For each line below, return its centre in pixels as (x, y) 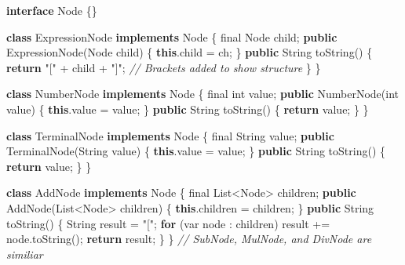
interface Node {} (52, 10)
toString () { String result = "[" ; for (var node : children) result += (168, 223)
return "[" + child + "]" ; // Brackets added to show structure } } (164, 67)
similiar (25, 254)
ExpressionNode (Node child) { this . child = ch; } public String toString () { (190, 52)
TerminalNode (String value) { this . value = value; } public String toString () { (196, 151)
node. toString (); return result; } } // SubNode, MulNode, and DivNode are (189, 239)
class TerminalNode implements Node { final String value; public (170, 135)
